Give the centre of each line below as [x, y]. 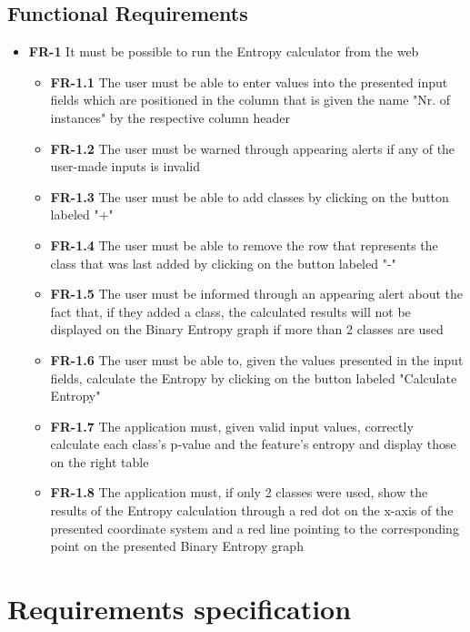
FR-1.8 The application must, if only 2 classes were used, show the [239, 492]
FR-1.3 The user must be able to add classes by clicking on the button [250, 196]
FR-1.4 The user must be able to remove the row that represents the [244, 245]
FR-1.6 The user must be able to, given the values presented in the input [257, 359]
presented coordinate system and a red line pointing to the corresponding [255, 528]
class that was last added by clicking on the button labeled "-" [223, 263]
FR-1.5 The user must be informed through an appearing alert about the [256, 294]
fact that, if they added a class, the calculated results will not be [230, 311]
